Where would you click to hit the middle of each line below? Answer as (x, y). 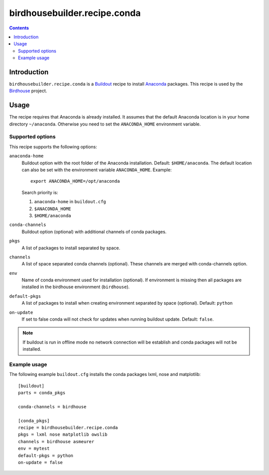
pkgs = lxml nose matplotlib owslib (63, 435)
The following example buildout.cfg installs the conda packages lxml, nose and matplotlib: (105, 374)
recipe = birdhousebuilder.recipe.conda (68, 428)
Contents (19, 28)
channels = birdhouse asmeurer (56, 441)
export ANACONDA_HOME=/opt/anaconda (75, 181)
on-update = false (41, 463)
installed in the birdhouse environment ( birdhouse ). (76, 287)
